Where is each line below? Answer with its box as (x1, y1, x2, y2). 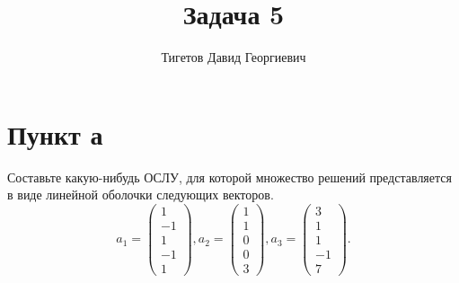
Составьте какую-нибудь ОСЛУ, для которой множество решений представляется (7, 167, 452, 186)
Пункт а (7, 115, 103, 152)
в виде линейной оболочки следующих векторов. (7, 185, 274, 204)
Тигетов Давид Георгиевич (161, 48, 306, 66)
